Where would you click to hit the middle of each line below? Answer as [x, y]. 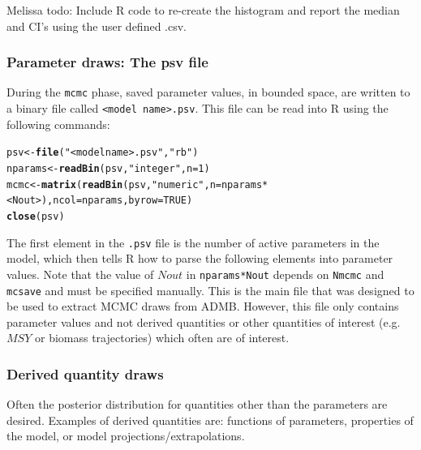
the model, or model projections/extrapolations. [126, 436]
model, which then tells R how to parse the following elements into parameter [200, 258]
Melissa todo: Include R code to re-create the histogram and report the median [203, 10]
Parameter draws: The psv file [107, 62]
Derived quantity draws [85, 373]
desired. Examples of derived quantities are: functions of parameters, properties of [210, 420]
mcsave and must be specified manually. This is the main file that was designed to [210, 290]
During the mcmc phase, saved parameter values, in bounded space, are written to [208, 92]
